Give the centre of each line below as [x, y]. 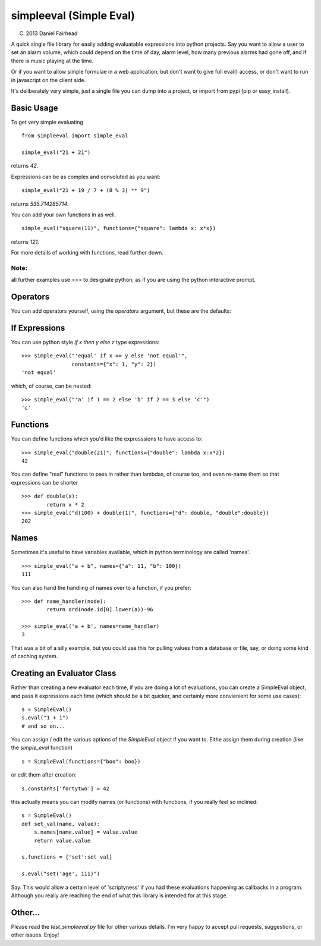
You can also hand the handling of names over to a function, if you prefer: [101, 587]
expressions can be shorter [45, 482]
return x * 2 [65, 505]
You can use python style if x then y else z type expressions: [85, 342]
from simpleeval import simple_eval [75, 136]
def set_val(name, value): [61, 824]
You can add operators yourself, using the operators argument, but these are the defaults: [121, 311]
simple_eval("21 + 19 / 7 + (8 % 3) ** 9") [86, 191]
